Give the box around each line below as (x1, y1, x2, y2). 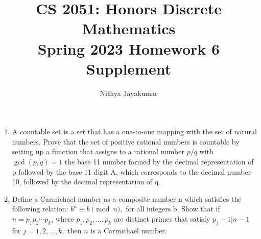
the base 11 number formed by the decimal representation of (64, 156, 254, 167)
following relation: (12, 203, 68, 214)
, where (51, 213, 74, 224)
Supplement (86, 58, 172, 79)
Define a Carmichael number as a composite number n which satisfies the (12, 193, 242, 204)
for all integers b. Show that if (126, 203, 220, 214)
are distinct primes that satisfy (113, 213, 210, 224)
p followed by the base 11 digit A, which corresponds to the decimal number (12, 166, 251, 177)
